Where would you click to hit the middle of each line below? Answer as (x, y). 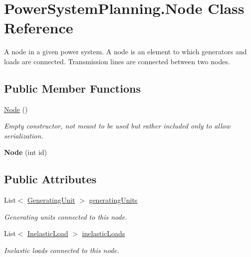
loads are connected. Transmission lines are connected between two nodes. (117, 61)
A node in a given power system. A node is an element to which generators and (125, 52)
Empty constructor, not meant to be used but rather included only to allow (117, 126)
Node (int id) (26, 152)
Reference (39, 28)
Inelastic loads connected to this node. (62, 250)
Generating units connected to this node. (66, 216)
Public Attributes (50, 179)
